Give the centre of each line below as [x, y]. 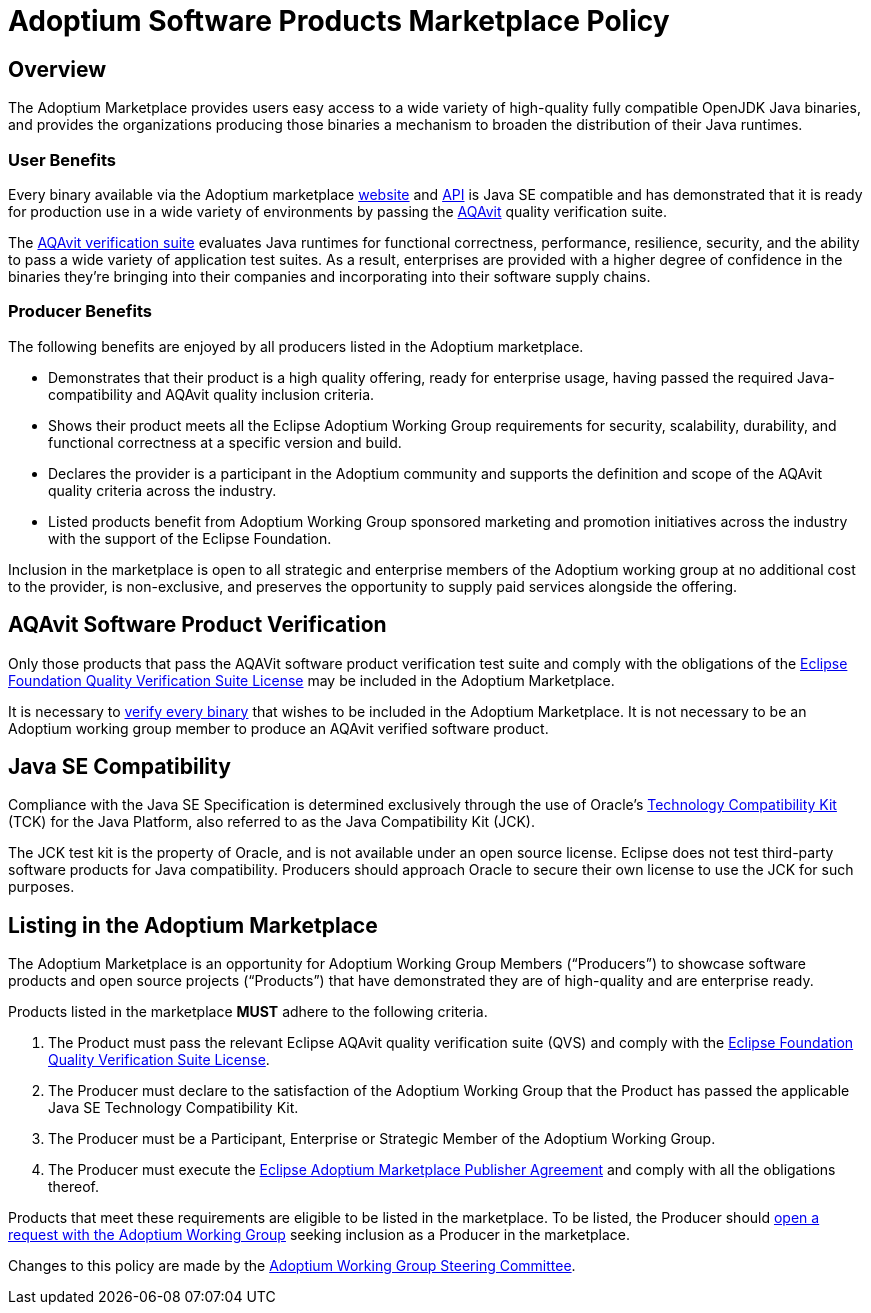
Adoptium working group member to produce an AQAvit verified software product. [278, 728]
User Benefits [62, 159]
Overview [57, 69]
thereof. [74, 1187]
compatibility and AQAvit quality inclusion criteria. [211, 394]
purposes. [41, 887]
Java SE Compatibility [119, 766]
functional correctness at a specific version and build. [225, 442]
